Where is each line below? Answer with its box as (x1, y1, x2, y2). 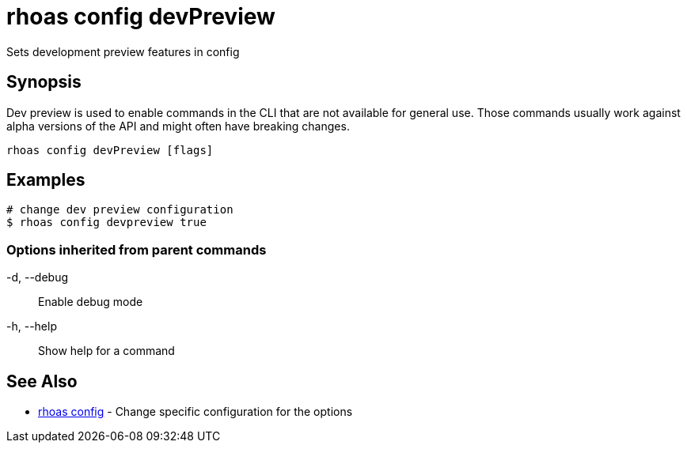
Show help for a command (38, 344, 175, 358)
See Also (6, 371, 78, 391)
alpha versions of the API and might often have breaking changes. (6, 119, 350, 133)
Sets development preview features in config (6, 44, 240, 58)
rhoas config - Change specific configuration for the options (38, 405, 353, 419)
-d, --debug (6, 270, 69, 285)
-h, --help (6, 319, 57, 334)
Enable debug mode (38, 295, 143, 309)
